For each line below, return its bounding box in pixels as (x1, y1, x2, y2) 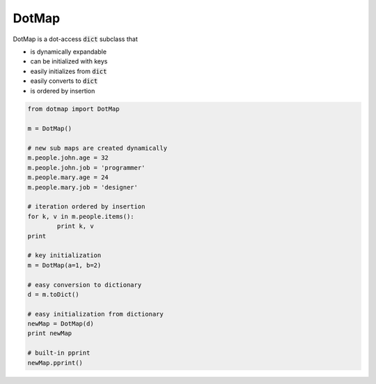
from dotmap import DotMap (27, 105, 120, 113)
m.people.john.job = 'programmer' (27, 164, 146, 171)
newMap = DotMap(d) (27, 320, 94, 328)
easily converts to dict (30, 77, 98, 85)
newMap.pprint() (27, 359, 84, 367)
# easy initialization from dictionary (27, 310, 164, 318)
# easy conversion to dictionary (27, 281, 142, 289)
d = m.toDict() (27, 290, 79, 298)
